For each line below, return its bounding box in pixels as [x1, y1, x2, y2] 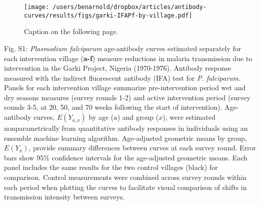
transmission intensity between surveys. [4, 191, 125, 202]
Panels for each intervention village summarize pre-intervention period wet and [4, 82, 246, 93]
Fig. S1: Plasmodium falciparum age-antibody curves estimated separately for [4, 43, 241, 53]
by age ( [88, 112, 114, 122]
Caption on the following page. [24, 26, 118, 37]
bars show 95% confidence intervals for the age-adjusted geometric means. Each [4, 152, 247, 162]
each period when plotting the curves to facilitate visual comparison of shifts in [4, 181, 247, 192]
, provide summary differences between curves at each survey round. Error [28, 142, 256, 153]
